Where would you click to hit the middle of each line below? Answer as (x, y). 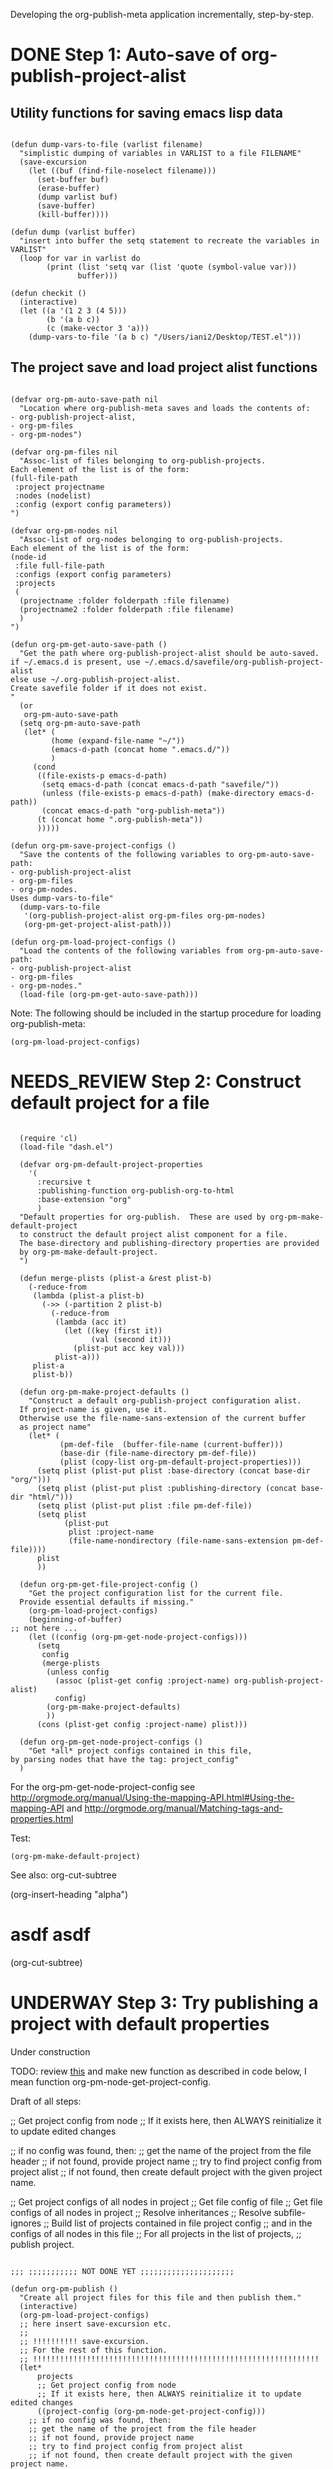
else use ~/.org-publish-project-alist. (96, 679)
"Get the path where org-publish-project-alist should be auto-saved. (169, 653)
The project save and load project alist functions (164, 367)
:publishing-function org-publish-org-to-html (135, 1190)
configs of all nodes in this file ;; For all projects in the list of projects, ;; (156, 2233)
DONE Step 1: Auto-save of (124, 55)
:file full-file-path (59, 565)
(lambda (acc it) (91, 1322)
